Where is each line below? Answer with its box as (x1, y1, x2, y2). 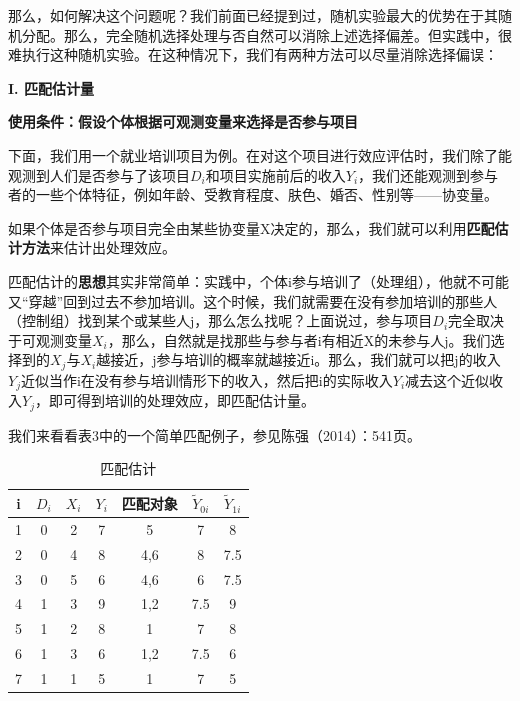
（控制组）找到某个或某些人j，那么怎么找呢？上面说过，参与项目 (8, 310, 433, 331)
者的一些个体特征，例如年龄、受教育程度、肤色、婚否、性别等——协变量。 (8, 184, 498, 205)
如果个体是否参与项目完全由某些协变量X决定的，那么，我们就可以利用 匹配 (8, 217, 495, 238)
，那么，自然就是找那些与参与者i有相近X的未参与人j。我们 (107, 329, 491, 350)
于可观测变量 (8, 329, 92, 350)
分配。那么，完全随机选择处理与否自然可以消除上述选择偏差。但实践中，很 (21, 24, 512, 45)
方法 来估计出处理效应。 (21, 237, 176, 258)
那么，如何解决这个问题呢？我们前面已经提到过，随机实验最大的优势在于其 (8, 5, 498, 25)
